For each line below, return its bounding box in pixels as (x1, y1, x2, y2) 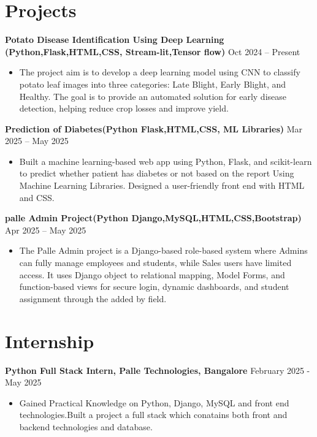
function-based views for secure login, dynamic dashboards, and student (19, 280, 289, 293)
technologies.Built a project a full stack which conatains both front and (19, 408, 288, 421)
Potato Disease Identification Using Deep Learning (5, 33, 224, 46)
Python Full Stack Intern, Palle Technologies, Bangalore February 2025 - (5, 363, 310, 376)
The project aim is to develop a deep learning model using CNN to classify (19, 66, 300, 78)
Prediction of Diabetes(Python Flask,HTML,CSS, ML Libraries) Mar (5, 122, 303, 135)
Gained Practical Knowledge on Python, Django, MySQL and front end (19, 396, 289, 409)
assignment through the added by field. (19, 292, 167, 305)
